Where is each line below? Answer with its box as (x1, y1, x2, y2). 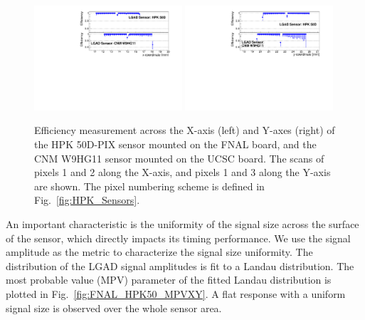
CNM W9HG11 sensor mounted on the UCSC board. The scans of (34, 150, 324, 165)
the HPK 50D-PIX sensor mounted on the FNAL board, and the (34, 137, 317, 151)
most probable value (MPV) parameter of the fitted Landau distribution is (6, 272, 332, 287)
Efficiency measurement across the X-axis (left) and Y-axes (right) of (34, 123, 335, 138)
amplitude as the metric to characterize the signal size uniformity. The (6, 244, 313, 259)
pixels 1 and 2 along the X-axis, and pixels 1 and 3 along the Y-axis (34, 165, 331, 180)
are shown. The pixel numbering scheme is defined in (34, 178, 265, 193)
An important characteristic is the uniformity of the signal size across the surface (6, 216, 359, 231)
